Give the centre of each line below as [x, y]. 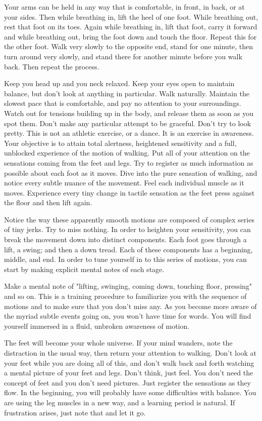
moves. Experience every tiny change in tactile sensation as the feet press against [129, 192]
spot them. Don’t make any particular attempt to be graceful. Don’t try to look [128, 123]
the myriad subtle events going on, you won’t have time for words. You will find [128, 316]
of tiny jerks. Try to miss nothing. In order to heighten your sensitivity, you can [127, 229]
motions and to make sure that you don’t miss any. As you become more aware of [130, 306]
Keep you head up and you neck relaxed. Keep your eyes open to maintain [119, 83]
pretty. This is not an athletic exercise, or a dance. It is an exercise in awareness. [129, 133]
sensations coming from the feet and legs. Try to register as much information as [129, 162]
